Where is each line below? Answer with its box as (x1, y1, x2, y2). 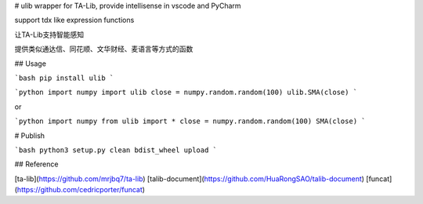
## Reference (14, 159, 59, 169)
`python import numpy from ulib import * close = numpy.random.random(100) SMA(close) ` (14, 117, 366, 126)
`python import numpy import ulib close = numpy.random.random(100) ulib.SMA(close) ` (14, 88, 358, 97)
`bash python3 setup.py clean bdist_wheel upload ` (14, 145, 218, 155)
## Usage (14, 59, 47, 68)
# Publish (14, 130, 45, 140)
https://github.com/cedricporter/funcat (16, 185, 143, 195)
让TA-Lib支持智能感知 (14, 30, 85, 39)
